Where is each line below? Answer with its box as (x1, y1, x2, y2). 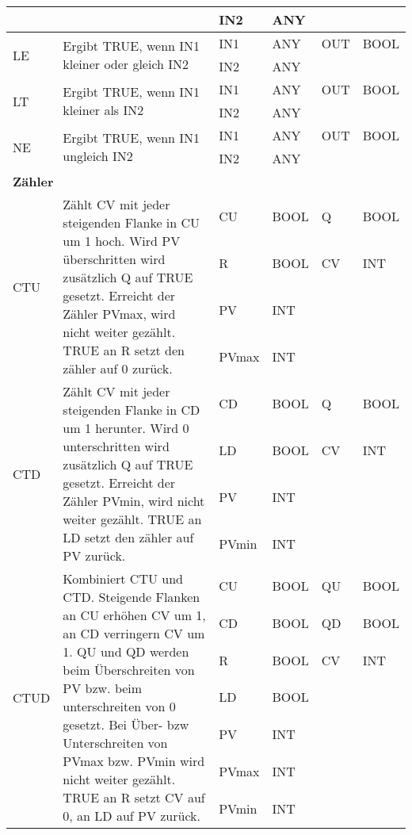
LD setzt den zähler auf (63, 528, 194, 546)
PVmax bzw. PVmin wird (63, 752, 205, 770)
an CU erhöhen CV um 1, (63, 606, 206, 624)
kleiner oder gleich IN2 (63, 55, 189, 73)
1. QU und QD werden (63, 642, 189, 661)
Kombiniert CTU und (63, 569, 183, 588)
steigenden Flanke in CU (63, 213, 200, 232)
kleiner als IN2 (63, 101, 144, 119)
